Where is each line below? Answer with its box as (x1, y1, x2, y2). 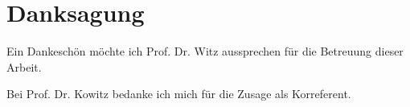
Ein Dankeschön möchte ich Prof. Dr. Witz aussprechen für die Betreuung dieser (6, 43, 404, 60)
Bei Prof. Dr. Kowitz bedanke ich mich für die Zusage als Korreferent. (6, 85, 351, 102)
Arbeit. (6, 58, 42, 75)
